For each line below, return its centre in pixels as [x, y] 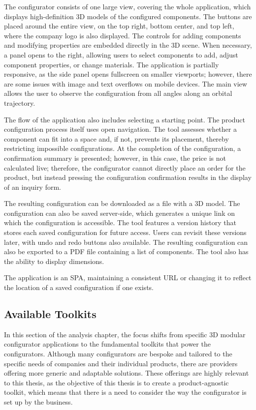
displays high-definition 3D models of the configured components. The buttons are [128, 16]
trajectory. [20, 102]
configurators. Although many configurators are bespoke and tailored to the [118, 354]
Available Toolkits [50, 314]
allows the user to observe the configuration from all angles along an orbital [118, 93]
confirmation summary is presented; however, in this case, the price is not [115, 158]
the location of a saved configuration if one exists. [79, 287]
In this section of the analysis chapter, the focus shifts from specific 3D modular [125, 334]
